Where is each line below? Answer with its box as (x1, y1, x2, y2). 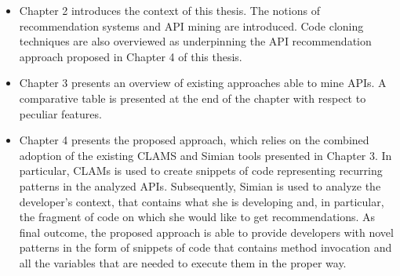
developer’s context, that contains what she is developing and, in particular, (19, 193, 384, 209)
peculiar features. (19, 105, 102, 122)
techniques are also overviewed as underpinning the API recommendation (19, 33, 372, 49)
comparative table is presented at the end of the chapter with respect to (19, 89, 366, 106)
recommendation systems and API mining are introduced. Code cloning (19, 17, 364, 34)
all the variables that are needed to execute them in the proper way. (19, 254, 347, 271)
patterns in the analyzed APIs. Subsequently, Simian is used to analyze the (19, 177, 381, 194)
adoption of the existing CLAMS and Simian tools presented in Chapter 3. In (19, 147, 392, 163)
